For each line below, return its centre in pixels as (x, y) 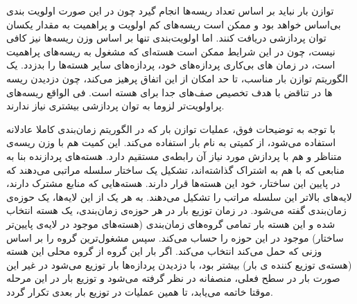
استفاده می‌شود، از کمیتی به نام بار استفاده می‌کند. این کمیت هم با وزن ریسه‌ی (171, 142)
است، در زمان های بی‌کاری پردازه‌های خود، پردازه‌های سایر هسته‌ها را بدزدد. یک (171, 65)
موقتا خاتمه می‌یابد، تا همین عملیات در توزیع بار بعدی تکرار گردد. (140, 291)
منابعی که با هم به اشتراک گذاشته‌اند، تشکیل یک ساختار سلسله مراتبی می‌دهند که (176, 169)
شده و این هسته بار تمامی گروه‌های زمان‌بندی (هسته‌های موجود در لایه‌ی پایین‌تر (171, 223)
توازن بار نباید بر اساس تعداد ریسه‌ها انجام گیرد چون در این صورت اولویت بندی (170, 10)
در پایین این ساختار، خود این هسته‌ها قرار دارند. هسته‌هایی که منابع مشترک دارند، (173, 183)
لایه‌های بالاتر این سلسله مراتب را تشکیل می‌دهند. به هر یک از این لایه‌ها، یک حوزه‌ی (179, 196)
